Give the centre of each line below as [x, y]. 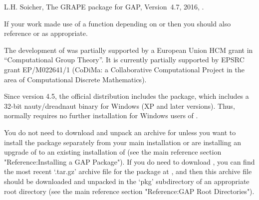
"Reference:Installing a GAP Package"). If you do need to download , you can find [129, 161]
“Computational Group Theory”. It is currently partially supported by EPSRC [124, 60]
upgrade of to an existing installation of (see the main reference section [113, 152]
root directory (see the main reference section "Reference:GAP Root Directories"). [129, 191]
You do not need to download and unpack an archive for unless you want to [120, 132]
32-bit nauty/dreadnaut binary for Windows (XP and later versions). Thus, [120, 105]
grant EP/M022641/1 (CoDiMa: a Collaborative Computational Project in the [125, 69]
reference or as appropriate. [46, 33]
